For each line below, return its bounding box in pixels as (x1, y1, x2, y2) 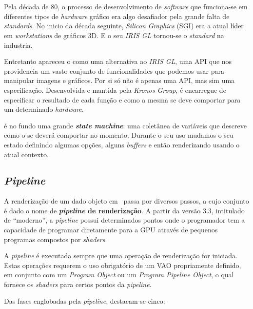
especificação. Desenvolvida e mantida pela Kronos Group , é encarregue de (4, 84, 226, 95)
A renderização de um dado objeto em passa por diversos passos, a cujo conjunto (4, 196, 249, 206)
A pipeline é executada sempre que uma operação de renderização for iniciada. (4, 250, 237, 261)
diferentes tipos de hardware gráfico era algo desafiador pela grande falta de (4, 11, 230, 21)
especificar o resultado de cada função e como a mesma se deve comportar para (4, 94, 241, 104)
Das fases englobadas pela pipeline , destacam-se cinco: (4, 295, 165, 306)
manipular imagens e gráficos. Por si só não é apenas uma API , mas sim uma (4, 75, 235, 85)
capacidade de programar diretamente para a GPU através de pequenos (4, 225, 218, 235)
